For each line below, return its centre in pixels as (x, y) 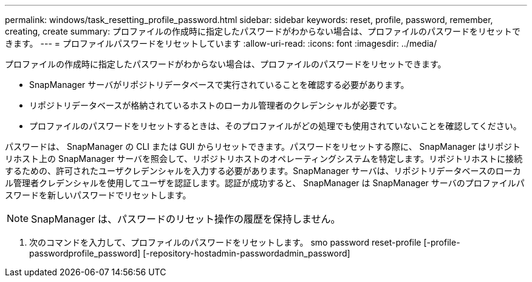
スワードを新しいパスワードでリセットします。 (98, 195)
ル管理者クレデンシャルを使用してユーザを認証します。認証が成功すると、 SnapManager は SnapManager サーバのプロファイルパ (265, 183)
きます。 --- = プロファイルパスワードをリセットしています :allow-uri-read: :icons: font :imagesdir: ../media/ (221, 43)
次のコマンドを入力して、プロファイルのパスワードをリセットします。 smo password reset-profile (225, 242)
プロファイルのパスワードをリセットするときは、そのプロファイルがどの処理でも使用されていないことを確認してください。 (275, 126)
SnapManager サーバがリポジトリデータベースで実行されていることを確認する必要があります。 (219, 85)
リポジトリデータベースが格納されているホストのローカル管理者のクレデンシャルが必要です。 (216, 105)
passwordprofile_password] (85, 253)
